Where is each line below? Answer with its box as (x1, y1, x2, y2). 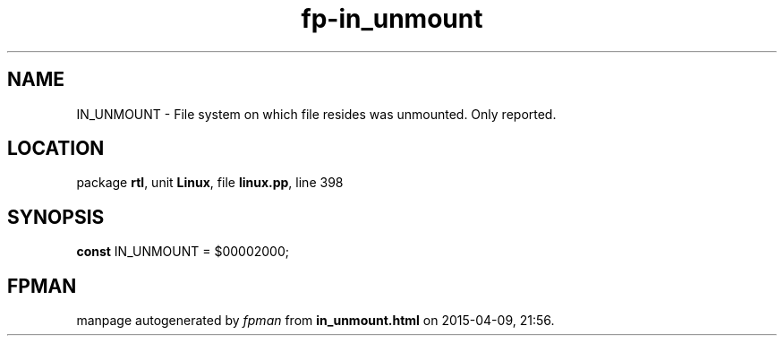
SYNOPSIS (7, 205, 105, 228)
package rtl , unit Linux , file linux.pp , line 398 (76, 175, 344, 191)
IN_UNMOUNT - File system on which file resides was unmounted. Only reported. (76, 106, 557, 122)
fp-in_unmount (301, 4, 483, 34)
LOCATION (7, 137, 105, 160)
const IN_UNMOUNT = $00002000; (76, 244, 290, 260)
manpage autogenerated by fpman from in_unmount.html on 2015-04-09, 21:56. (76, 313, 555, 329)
